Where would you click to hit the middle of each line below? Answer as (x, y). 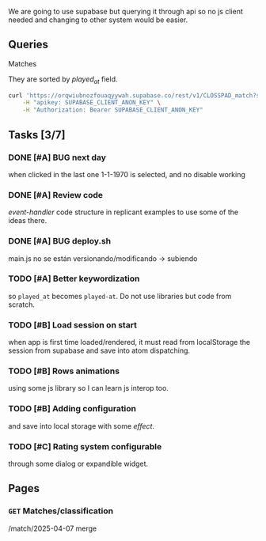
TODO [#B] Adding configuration (72, 409)
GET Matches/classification (61, 511)
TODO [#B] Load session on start (72, 325)
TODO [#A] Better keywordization (74, 278)
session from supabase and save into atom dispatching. (99, 350)
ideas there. (28, 221)
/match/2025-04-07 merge (53, 528)
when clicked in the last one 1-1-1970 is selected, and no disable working (127, 174)
